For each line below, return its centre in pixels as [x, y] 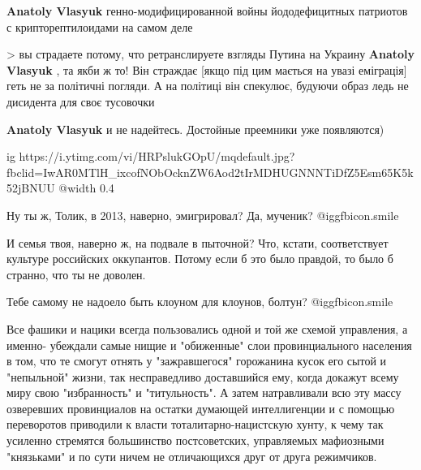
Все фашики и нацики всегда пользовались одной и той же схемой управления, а [207, 328]
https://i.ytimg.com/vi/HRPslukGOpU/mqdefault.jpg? [157, 156]
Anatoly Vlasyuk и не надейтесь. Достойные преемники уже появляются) [195, 129]
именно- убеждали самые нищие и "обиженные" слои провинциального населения [209, 345]
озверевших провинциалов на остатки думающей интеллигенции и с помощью [201, 408]
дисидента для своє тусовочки [81, 101]
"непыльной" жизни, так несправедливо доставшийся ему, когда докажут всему [203, 376]
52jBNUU [31, 188]
